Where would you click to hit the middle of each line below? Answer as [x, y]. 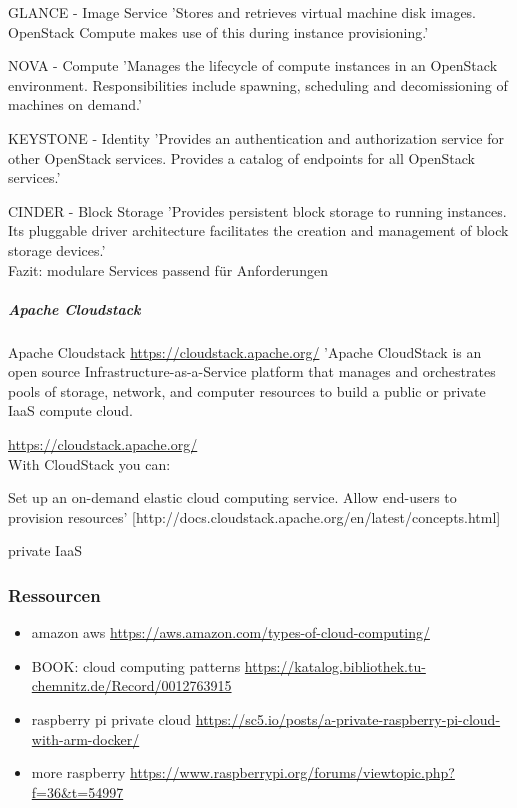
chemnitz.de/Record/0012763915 [131, 685]
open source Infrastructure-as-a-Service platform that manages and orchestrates [252, 371]
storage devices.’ [57, 249]
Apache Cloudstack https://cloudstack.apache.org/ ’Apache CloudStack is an [245, 351]
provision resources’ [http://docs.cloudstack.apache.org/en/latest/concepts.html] [254, 516]
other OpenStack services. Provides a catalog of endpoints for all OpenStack [241, 157]
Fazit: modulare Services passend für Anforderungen [168, 269]
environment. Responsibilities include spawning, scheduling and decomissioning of [258, 84]
